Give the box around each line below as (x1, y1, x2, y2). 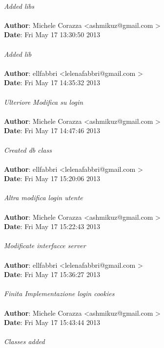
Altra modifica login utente (4, 192, 83, 203)
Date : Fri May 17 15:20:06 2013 (4, 173, 100, 184)
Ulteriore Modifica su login (4, 96, 83, 107)
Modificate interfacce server (4, 240, 86, 251)
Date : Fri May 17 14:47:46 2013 (4, 125, 100, 136)
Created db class (4, 144, 52, 155)
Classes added (4, 336, 45, 347)
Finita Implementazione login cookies (4, 288, 115, 299)
